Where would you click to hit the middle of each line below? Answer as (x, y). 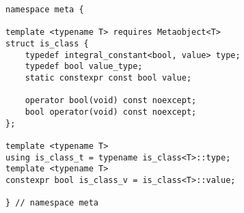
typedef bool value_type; (84, 67)
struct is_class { (47, 43)
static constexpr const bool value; (108, 77)
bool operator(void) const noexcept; (111, 112)
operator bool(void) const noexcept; (111, 101)
